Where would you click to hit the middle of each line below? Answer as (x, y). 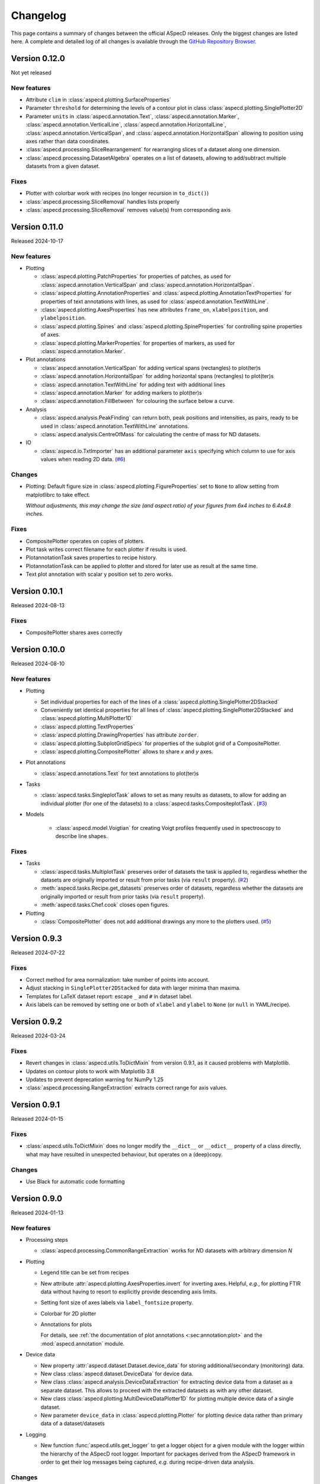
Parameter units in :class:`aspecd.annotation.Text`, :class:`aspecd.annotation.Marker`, (132, 116)
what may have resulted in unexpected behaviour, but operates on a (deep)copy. (124, 1154)
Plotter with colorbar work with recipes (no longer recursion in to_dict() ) (117, 194)
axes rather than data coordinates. (68, 141)
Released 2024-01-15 (37, 1119)
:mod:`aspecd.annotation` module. (82, 1343)
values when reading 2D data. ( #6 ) (83, 459)
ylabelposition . (63, 318)
